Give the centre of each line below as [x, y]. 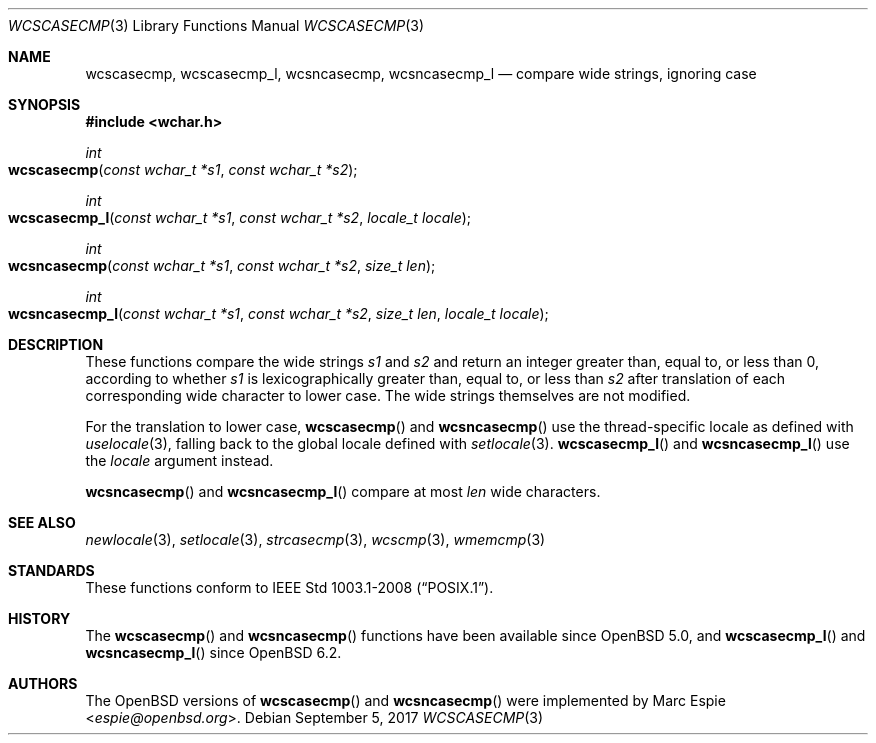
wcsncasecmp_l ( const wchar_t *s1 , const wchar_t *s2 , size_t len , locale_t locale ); [278, 313]
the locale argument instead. [179, 460]
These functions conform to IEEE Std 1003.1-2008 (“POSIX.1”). [289, 587]
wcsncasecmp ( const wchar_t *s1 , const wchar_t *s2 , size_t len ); [222, 265]
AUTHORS [43, 683]
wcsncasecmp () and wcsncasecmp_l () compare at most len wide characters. [343, 491]
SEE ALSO [42, 522]
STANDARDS [51, 570]
